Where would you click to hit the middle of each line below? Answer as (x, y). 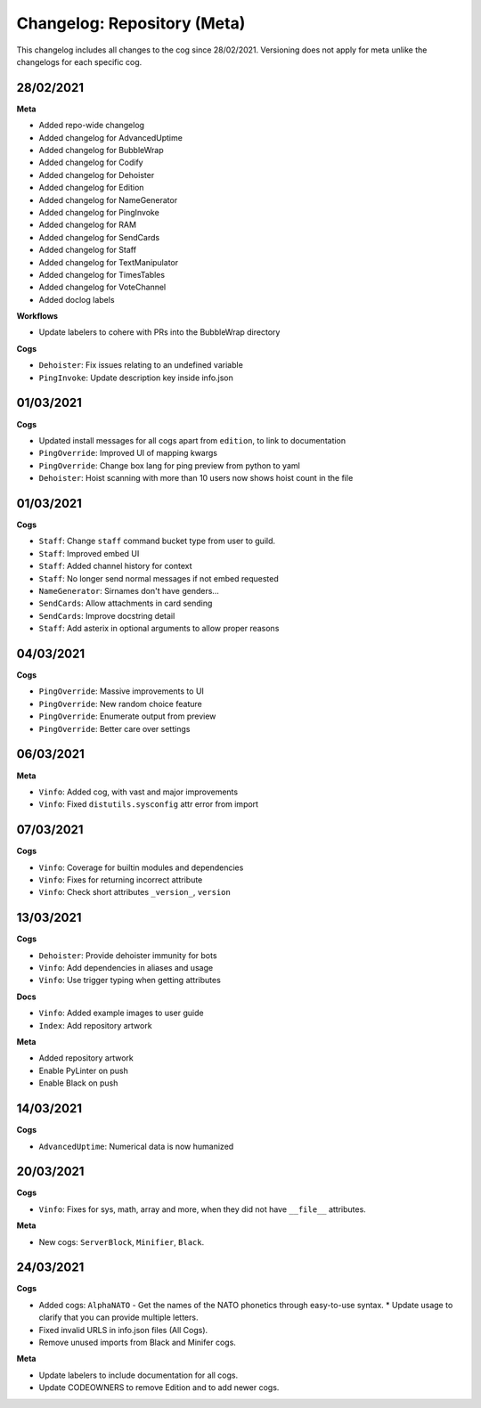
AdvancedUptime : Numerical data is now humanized (136, 1146)
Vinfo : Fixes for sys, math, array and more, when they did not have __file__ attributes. (203, 1209)
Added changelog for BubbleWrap (101, 151)
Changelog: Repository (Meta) (131, 23)
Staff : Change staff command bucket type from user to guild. (157, 541)
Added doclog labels (77, 299)
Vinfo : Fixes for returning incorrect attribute (121, 880)
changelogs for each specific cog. (79, 61)
